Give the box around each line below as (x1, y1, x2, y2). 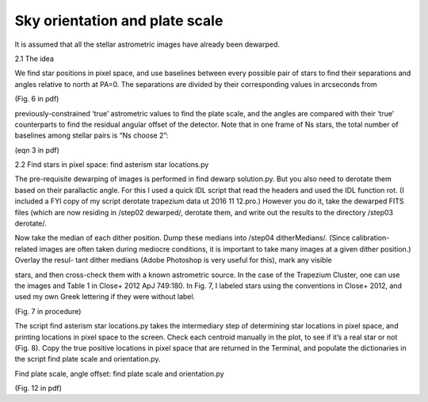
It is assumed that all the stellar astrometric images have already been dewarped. (14, 40, 281, 49)
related (14, 244, 38, 253)
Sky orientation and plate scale (14, 12, 224, 29)
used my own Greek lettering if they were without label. (14, 292, 196, 301)
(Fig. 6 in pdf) (14, 94, 59, 104)
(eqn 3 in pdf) (14, 145, 59, 154)
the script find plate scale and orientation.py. (14, 355, 161, 364)
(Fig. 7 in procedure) (14, 306, 82, 316)
